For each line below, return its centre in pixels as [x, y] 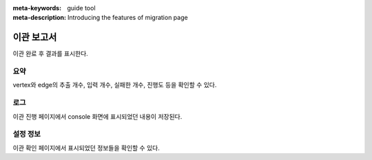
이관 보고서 [35, 37]
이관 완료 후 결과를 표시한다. [51, 54]
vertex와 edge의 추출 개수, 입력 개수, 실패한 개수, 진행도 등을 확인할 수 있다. [115, 85]
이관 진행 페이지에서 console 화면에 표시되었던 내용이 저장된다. [97, 116]
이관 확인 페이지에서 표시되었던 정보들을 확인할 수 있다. [86, 148]
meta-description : [40, 18]
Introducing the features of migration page [128, 18]
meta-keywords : [37, 8]
